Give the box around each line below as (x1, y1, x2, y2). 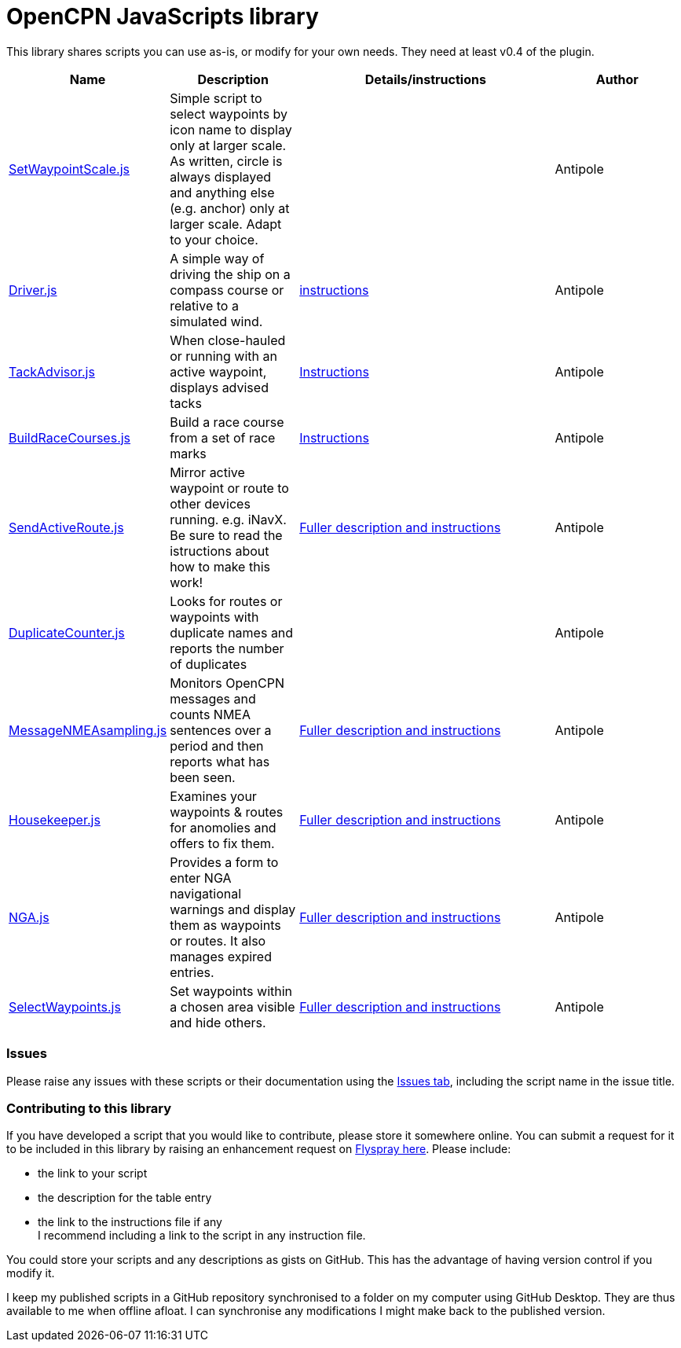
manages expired (170, 948, 272, 964)
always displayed (170, 168, 272, 185)
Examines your (170, 788, 257, 804)
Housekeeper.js (9, 811, 101, 828)
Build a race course (170, 413, 284, 430)
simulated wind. (170, 313, 263, 329)
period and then (170, 737, 264, 754)
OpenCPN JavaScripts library (6, 3, 319, 30)
